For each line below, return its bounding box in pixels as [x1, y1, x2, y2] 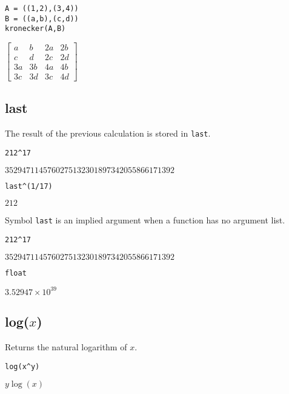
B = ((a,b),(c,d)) [5, 14, 79, 23]
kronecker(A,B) [5, 24, 66, 33]
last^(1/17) [5, 182, 53, 191]
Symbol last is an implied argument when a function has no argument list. [5, 214, 285, 226]
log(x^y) [5, 362, 40, 371]
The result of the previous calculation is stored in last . [5, 127, 211, 140]
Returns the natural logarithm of [5, 340, 127, 353]
